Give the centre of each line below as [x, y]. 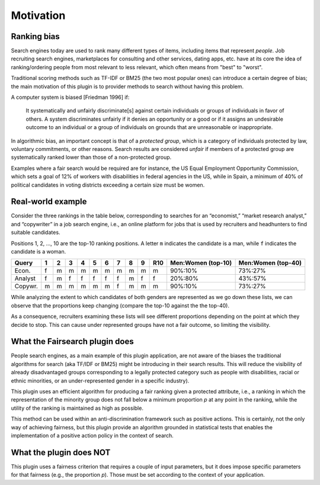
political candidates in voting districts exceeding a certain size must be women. [108, 185]
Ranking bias [36, 36]
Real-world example [49, 202]
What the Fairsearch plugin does [72, 341]
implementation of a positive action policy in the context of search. [92, 435]
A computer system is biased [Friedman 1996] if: [70, 97]
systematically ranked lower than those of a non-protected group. [91, 158]
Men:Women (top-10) [201, 263]
